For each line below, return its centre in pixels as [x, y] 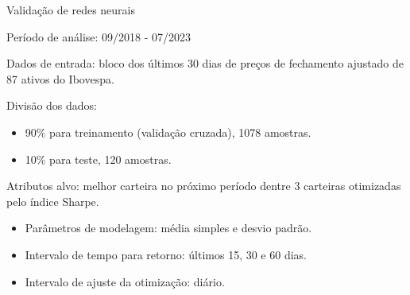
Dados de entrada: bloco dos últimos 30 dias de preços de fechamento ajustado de [205, 63]
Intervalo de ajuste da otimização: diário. [125, 281]
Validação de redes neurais [71, 10]
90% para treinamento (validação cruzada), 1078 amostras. [168, 132]
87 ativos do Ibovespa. [60, 78]
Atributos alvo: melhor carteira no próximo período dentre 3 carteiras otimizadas [204, 186]
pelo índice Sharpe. [53, 201]
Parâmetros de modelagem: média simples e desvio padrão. [168, 228]
